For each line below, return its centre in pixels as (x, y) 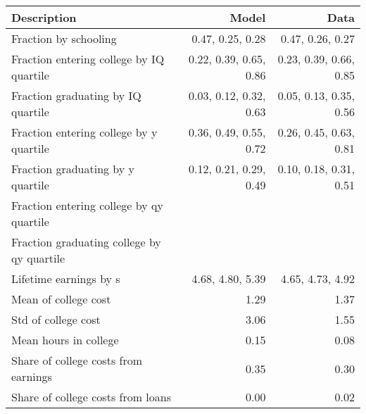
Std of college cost (56, 319)
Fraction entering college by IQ (88, 59)
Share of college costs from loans (91, 397)
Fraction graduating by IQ (76, 95)
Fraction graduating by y (73, 169)
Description (44, 17)
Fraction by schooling (64, 38)
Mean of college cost (61, 299)
